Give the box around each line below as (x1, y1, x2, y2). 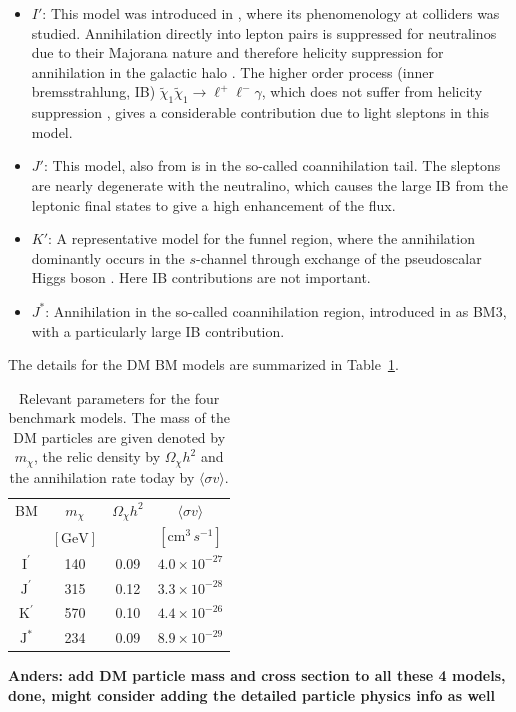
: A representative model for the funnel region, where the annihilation (48, 228, 475, 249)
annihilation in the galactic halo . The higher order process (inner (31, 61, 434, 82)
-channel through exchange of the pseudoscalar (196, 247, 482, 268)
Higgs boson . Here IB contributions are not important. (31, 267, 371, 288)
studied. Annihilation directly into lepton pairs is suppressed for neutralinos (31, 22, 497, 43)
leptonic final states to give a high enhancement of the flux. (31, 194, 396, 215)
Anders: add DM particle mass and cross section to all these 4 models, (8, 665, 506, 686)
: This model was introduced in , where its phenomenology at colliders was (42, 3, 500, 23)
